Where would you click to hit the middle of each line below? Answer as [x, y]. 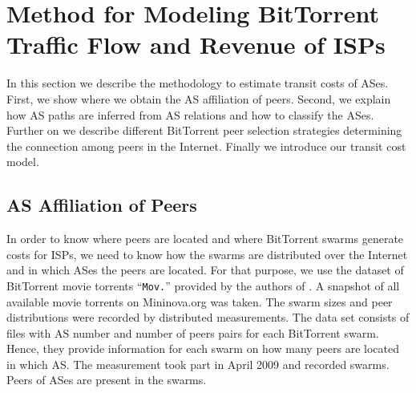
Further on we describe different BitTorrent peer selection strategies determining [204, 130]
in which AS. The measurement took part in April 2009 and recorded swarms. [198, 364]
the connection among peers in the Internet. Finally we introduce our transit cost [206, 146]
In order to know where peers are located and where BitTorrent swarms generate [205, 239]
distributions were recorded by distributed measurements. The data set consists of [208, 317]
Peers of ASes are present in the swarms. [107, 380]
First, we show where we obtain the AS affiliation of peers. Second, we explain [199, 98]
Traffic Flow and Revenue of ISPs [196, 45]
